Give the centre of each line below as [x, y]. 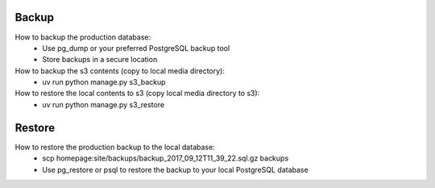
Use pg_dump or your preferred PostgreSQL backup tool [136, 48]
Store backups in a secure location [100, 60]
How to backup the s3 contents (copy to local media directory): [120, 71]
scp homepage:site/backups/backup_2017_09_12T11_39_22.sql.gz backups [166, 158]
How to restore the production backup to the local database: [115, 147]
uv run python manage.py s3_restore [104, 104]
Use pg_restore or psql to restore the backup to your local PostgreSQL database [176, 169]
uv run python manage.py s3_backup [104, 82]
